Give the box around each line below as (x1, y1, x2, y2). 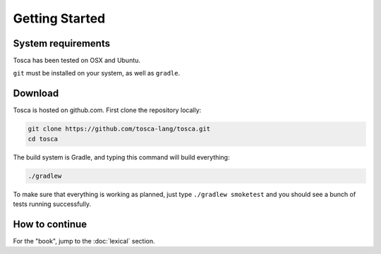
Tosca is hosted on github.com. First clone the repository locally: (13, 106, 202, 114)
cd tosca (28, 135, 59, 143)
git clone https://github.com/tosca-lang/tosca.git (28, 125, 211, 133)
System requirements (13, 37, 111, 49)
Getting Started (13, 11, 106, 26)
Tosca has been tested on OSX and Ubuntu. (13, 56, 141, 65)
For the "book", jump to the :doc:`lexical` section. (13, 236, 155, 245)
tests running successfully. (13, 200, 92, 208)
